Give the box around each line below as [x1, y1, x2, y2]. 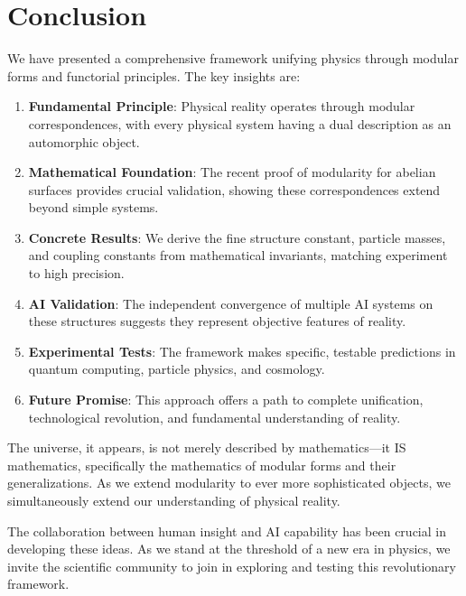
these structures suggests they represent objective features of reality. [28, 312, 406, 331]
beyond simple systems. [28, 198, 159, 217]
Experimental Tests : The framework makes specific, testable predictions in [28, 341, 456, 360]
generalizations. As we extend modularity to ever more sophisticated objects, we [7, 473, 451, 492]
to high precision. [28, 264, 125, 283]
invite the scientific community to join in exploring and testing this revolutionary [7, 556, 456, 575]
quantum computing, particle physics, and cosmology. [28, 359, 325, 378]
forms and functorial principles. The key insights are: [7, 66, 301, 85]
